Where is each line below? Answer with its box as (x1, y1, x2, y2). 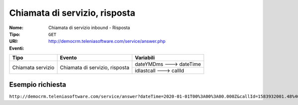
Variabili (135, 54, 155, 61)
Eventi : (9, 45, 24, 51)
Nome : (9, 25, 24, 31)
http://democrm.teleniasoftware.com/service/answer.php (48, 38, 166, 44)
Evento (60, 54, 77, 61)
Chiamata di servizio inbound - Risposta (48, 25, 130, 31)
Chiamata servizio (12, 64, 55, 71)
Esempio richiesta (9, 80, 67, 89)
